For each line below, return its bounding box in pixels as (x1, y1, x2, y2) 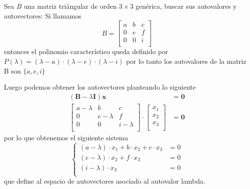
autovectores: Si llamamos (4, 10, 82, 20)
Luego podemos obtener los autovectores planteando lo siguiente (4, 82, 196, 92)
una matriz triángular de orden (23, 1, 117, 11)
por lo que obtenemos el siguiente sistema (4, 132, 128, 142)
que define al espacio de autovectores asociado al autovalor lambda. (4, 176, 206, 186)
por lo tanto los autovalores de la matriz (126, 56, 247, 66)
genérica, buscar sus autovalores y (135, 1, 237, 11)
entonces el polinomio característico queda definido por (4, 46, 168, 57)
